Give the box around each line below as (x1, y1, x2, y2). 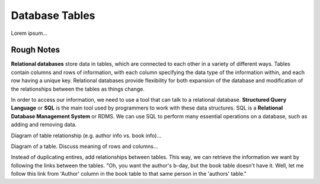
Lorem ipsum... (11, 30, 47, 37)
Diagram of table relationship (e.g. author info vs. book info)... (11, 132, 162, 139)
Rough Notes (11, 45, 60, 55)
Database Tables (11, 9, 95, 22)
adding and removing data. (11, 121, 77, 128)
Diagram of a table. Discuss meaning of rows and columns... (11, 143, 158, 150)
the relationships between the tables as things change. (11, 85, 145, 92)
